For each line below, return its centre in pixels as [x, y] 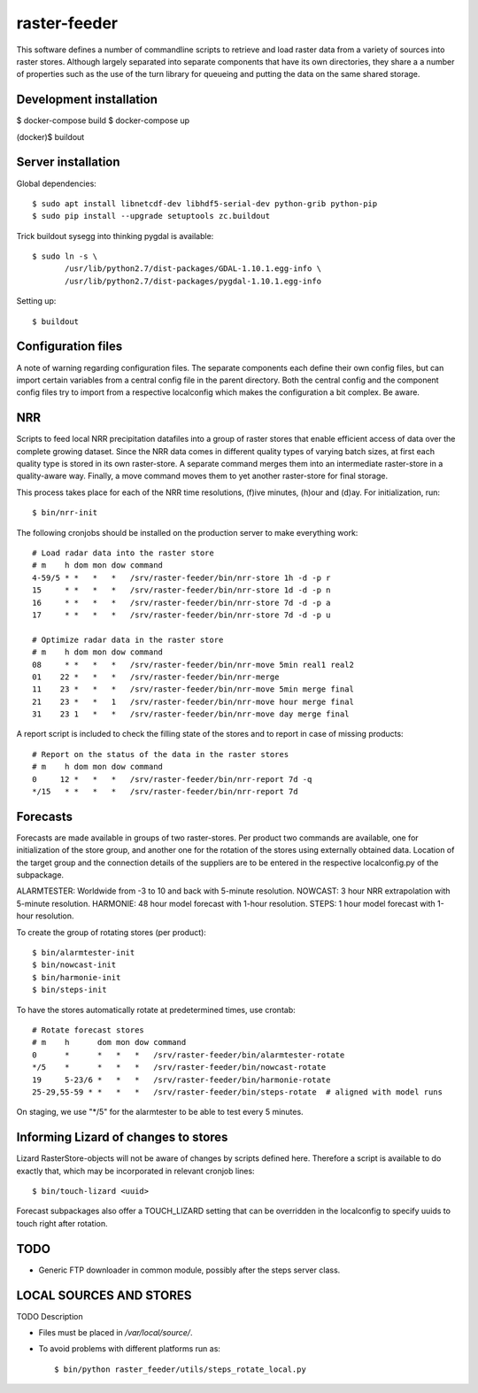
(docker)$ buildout [50, 136]
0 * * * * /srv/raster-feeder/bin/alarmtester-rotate [189, 1055]
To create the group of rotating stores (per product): [112, 932]
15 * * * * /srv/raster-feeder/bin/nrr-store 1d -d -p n [181, 590]
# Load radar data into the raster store [123, 553]
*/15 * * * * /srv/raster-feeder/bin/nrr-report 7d [165, 792]
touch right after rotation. [62, 1223]
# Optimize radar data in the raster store [128, 639]
